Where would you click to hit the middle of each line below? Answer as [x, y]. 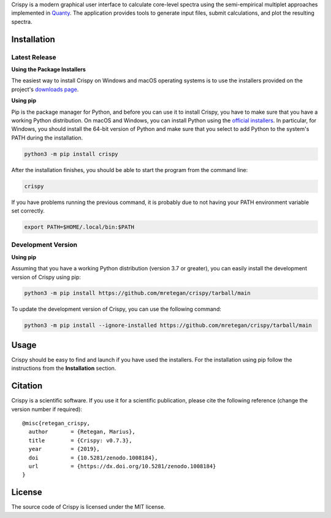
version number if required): [47, 409]
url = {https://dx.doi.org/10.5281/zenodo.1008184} [122, 466]
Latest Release [34, 57]
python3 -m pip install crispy [71, 154]
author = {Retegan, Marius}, [82, 432]
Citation [27, 386]
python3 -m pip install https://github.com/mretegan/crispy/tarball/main [137, 293]
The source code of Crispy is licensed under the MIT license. [88, 507]
